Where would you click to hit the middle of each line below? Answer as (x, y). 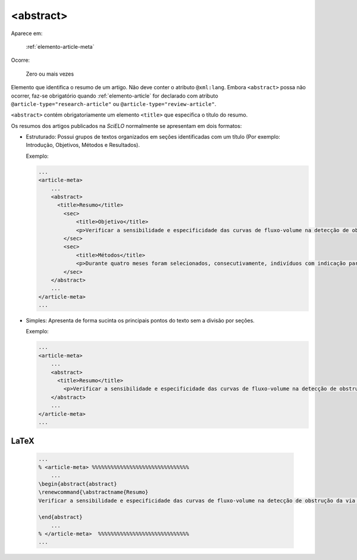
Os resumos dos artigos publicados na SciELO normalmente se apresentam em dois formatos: (126, 126)
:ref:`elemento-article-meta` (60, 46)
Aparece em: (27, 33)
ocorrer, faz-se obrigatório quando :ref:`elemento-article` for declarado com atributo (115, 96)
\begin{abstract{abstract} (78, 484)
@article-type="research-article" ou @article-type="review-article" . (114, 104)
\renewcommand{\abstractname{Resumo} (93, 492)
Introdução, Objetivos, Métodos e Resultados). (83, 145)
